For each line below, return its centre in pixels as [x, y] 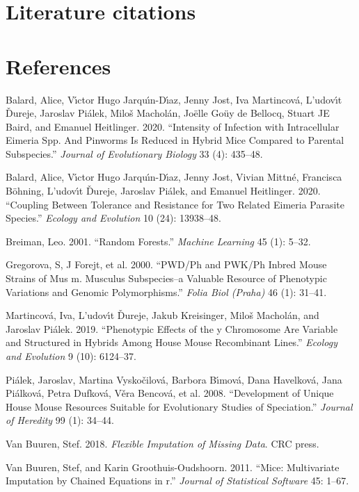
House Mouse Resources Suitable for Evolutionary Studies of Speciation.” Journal [179, 406]
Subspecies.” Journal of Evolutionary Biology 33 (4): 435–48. [134, 153]
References [58, 66]
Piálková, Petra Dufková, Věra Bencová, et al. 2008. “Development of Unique [170, 393]
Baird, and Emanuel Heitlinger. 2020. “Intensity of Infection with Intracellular [173, 126]
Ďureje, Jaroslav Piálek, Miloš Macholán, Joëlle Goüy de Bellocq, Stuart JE [168, 113]
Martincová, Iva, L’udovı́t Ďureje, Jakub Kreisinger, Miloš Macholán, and [162, 315]
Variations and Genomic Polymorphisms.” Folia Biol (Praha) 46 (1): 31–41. [166, 292]
